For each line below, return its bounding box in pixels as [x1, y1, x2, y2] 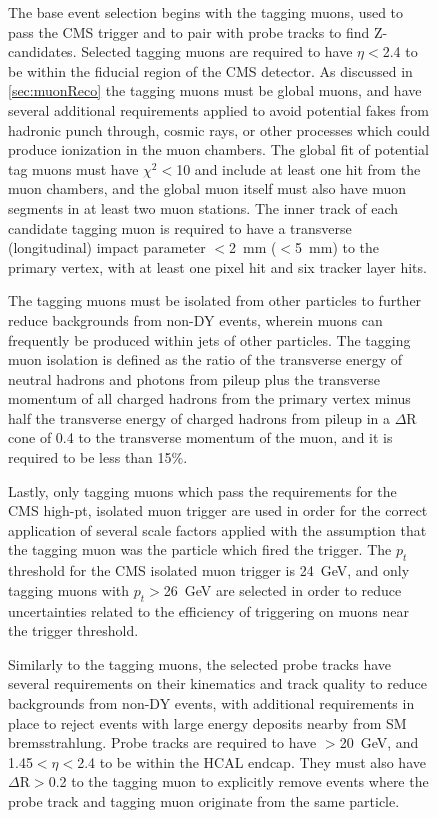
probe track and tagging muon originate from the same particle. [8, 790, 400, 811]
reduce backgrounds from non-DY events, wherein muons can [8, 309, 383, 330]
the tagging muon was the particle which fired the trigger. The [8, 539, 392, 560]
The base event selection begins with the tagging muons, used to [8, 2, 404, 22]
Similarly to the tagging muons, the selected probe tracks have [8, 653, 391, 674]
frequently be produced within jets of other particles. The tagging [8, 329, 411, 350]
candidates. [8, 41, 77, 62]
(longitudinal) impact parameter [8, 237, 206, 258]
